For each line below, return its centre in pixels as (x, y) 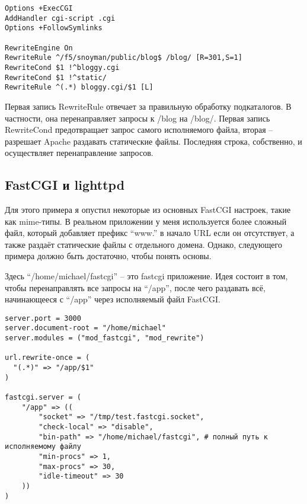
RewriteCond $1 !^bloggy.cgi (62, 67)
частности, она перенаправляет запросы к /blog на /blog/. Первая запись (137, 118)
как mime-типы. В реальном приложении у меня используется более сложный (146, 221)
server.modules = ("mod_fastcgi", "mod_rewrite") (105, 338)
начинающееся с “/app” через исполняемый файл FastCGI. (113, 299)
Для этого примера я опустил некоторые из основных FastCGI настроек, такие (148, 210)
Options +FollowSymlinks (54, 28)
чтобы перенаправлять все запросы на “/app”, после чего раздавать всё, (135, 287)
